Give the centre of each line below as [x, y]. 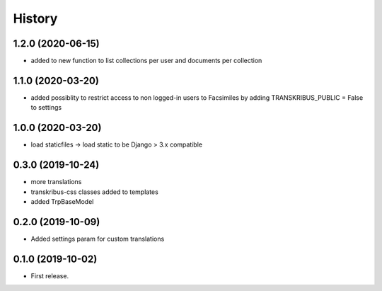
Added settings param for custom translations [98, 239]
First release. [50, 275]
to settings [46, 108]
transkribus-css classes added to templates [94, 192]
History [35, 18]
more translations [56, 182]
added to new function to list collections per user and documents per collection [146, 61]
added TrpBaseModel [62, 201]
